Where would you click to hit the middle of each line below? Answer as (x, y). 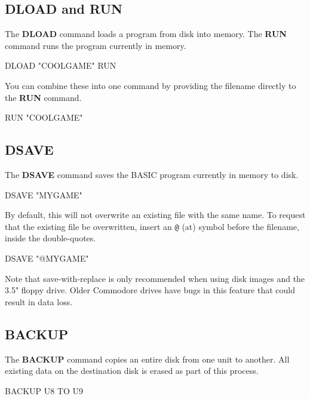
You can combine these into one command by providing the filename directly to (151, 85)
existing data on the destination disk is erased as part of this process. (132, 371)
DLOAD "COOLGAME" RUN (61, 65)
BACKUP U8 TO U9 (44, 390)
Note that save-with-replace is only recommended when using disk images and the (155, 278)
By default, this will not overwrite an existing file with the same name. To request (155, 215)
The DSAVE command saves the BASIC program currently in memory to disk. (152, 174)
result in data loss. (39, 301)
